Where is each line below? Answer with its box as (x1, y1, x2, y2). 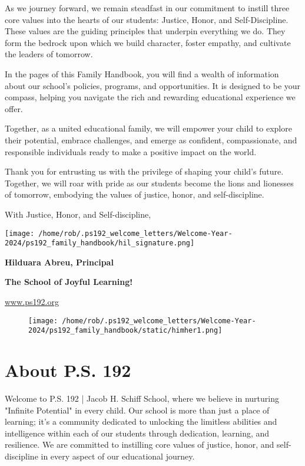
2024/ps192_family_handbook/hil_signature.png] (5, 239, 195, 248)
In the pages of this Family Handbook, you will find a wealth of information (5, 67, 279, 80)
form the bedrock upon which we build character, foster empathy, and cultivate (5, 36, 291, 48)
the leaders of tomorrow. (5, 48, 93, 60)
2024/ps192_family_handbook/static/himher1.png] (28, 326, 223, 335)
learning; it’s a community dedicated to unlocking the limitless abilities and (5, 415, 277, 428)
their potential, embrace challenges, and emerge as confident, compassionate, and (5, 133, 297, 146)
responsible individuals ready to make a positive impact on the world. (5, 145, 257, 157)
